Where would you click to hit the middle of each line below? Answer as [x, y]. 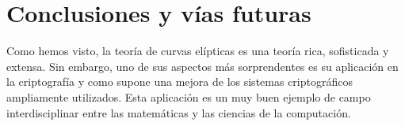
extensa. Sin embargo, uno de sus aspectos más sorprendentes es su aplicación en [202, 66]
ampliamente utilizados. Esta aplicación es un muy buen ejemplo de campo [189, 96]
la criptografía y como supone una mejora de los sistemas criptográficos [180, 82]
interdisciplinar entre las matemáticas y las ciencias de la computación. [179, 112]
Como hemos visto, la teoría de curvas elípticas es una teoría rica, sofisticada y [198, 51]
